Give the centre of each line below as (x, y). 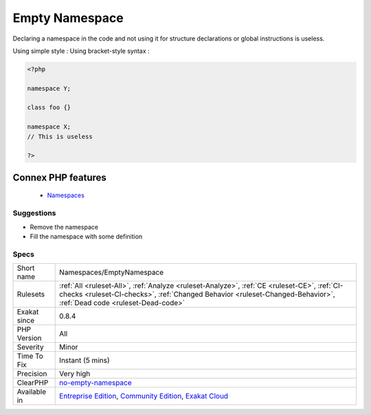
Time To (30, 356)
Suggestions (34, 213)
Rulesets (31, 294)
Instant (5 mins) (85, 361)
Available (32, 392)
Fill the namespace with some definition (86, 236)
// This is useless (60, 136)
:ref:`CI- (330, 286)
